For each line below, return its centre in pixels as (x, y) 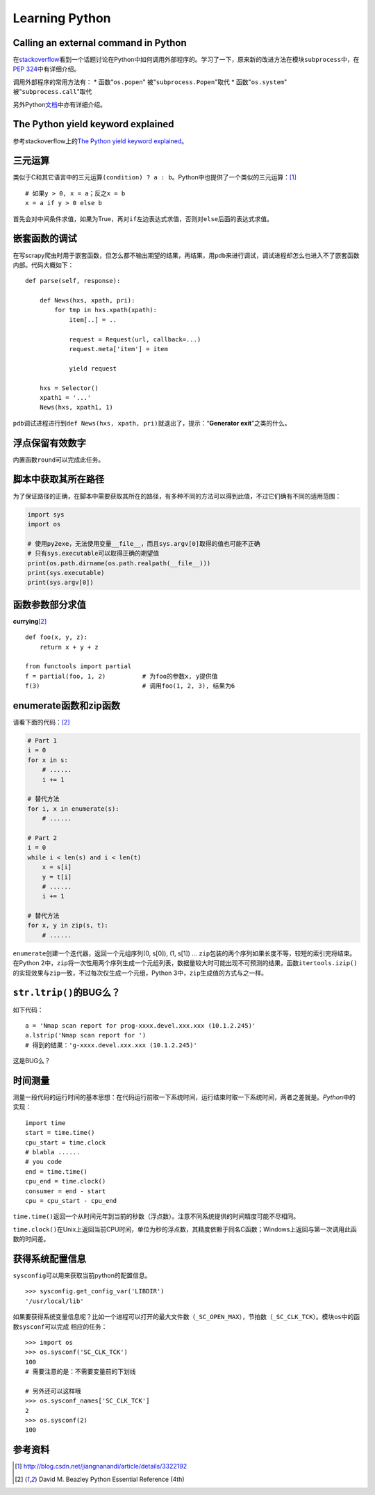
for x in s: (48, 760)
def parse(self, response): (73, 281)
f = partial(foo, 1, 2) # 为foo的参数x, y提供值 (122, 676)
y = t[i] (57, 877)
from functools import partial (78, 666)
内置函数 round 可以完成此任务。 (59, 460)
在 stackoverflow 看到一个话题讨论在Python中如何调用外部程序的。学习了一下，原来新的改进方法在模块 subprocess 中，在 (186, 60)
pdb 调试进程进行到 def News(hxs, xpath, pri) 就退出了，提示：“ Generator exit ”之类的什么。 (152, 423)
